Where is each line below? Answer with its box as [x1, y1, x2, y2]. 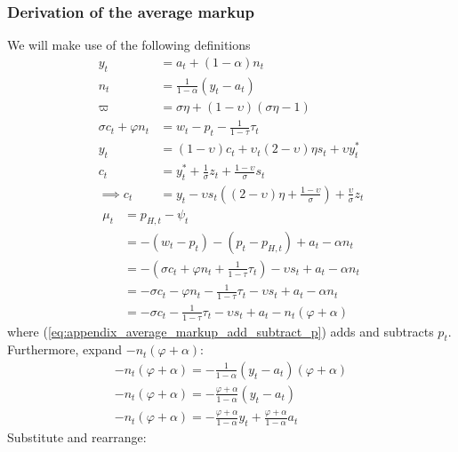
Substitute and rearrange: [7, 428, 147, 447]
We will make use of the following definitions [7, 36, 251, 54]
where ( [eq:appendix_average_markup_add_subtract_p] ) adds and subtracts [7, 321, 434, 340]
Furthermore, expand [7, 340, 123, 359]
